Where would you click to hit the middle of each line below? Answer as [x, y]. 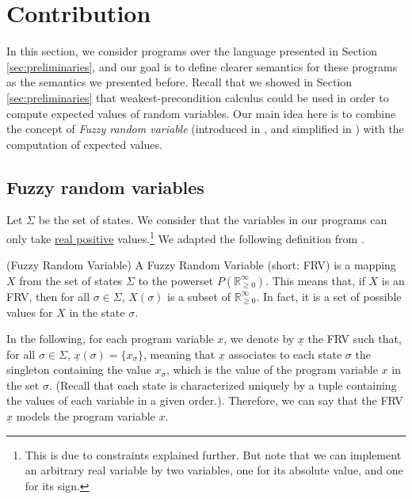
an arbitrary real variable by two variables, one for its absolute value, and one [214, 470]
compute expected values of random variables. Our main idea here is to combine [201, 113]
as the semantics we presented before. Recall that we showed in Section [179, 82]
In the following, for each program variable [110, 339]
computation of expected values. [84, 144]
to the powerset [176, 280]
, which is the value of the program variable [272, 369]
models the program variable [86, 416]
